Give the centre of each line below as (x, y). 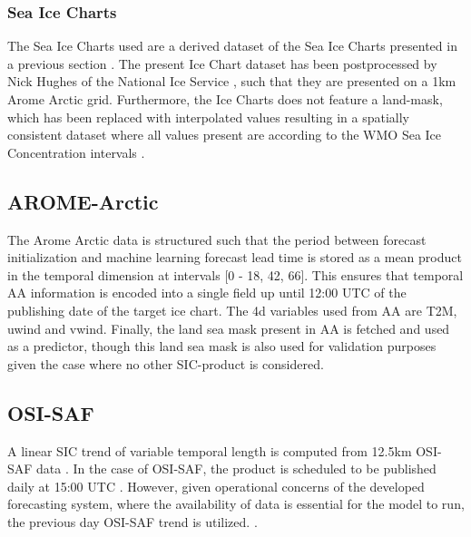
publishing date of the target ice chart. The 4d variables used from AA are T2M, (232, 310)
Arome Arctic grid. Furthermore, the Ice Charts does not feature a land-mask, (225, 99)
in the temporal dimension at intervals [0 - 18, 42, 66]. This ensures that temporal (235, 274)
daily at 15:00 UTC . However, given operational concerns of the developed (216, 486)
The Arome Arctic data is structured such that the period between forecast (217, 239)
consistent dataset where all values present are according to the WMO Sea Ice (225, 135)
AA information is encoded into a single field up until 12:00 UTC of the (207, 293)
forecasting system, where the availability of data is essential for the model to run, (236, 504)
